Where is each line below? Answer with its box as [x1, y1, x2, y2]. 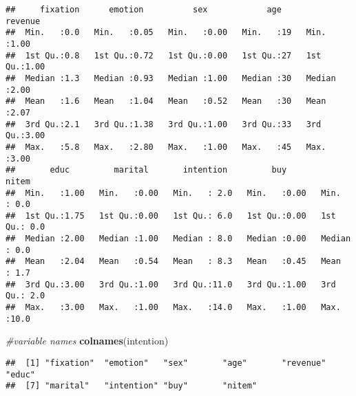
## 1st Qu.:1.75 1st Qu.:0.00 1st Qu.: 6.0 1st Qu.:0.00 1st [6, 210, 336, 221]
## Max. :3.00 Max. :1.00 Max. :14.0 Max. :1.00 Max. [6, 302, 341, 313]
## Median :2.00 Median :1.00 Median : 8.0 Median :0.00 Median [6, 234, 351, 244]
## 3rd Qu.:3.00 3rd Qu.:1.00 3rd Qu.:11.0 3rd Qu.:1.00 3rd [6, 279, 336, 289]
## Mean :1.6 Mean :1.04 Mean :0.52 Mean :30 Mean [6, 96, 326, 107]
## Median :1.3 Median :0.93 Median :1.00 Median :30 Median [6, 73, 336, 83]
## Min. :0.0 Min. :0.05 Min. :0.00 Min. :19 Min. [6, 27, 326, 38]
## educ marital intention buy [6, 165, 287, 175]
